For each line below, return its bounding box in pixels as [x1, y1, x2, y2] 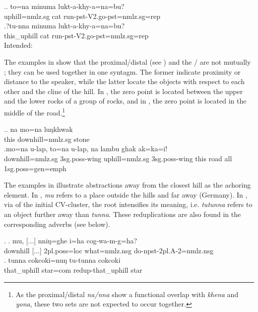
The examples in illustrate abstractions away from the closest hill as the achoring [4, 180, 251, 190]
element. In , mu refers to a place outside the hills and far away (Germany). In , [4, 189, 248, 200]
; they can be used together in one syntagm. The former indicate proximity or [4, 66, 241, 77]
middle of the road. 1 [4, 105, 65, 117]
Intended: [4, 40, 33, 50]
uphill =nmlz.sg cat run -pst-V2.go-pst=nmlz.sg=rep [4, 10, 161, 21]
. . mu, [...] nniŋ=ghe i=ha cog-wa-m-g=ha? [4, 235, 137, 246]
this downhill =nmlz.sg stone [4, 133, 90, 144]
